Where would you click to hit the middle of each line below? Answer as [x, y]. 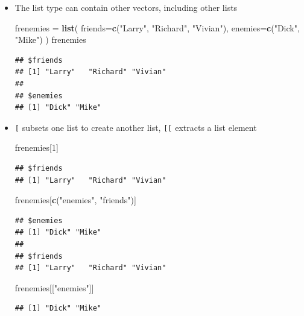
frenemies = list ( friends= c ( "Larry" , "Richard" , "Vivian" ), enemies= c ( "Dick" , [157, 27]
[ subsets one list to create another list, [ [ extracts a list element [136, 127]
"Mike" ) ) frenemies [50, 39]
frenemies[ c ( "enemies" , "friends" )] [75, 200]
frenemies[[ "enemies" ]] [54, 287]
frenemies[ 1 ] [36, 147]
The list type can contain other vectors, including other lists [126, 7]
